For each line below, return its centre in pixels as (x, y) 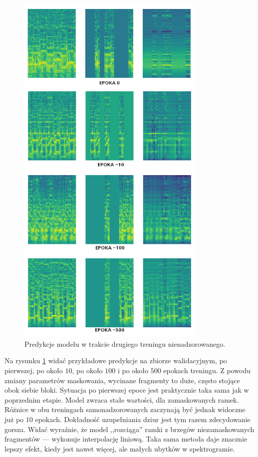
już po (14, 419)
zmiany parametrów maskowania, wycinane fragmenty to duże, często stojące (122, 380)
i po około (133, 370)
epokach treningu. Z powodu (207, 370)
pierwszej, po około (34, 370)
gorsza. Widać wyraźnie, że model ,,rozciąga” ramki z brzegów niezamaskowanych (129, 429)
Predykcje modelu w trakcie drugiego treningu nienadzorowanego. (125, 343)
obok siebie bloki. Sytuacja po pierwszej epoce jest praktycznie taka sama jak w (127, 390)
